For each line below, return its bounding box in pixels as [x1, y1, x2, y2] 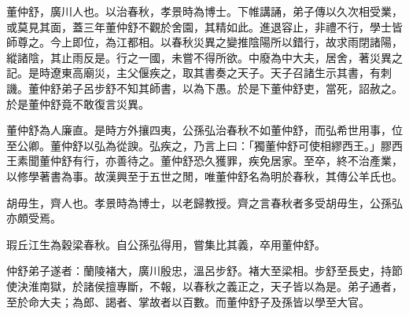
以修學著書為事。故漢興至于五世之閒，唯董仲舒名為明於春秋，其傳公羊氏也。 [6, 167, 403, 184]
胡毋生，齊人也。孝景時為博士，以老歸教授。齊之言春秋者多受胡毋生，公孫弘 [6, 194, 403, 211]
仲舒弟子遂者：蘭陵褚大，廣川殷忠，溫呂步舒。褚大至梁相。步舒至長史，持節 [6, 262, 403, 279]
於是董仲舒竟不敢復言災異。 [6, 95, 149, 112]
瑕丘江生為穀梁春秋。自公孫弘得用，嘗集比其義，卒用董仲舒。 [6, 236, 326, 252]
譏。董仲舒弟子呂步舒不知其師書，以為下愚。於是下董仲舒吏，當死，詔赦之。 [6, 79, 403, 96]
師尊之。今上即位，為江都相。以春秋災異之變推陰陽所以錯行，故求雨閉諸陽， [6, 34, 403, 50]
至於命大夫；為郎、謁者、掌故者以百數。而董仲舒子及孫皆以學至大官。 [6, 293, 370, 310]
